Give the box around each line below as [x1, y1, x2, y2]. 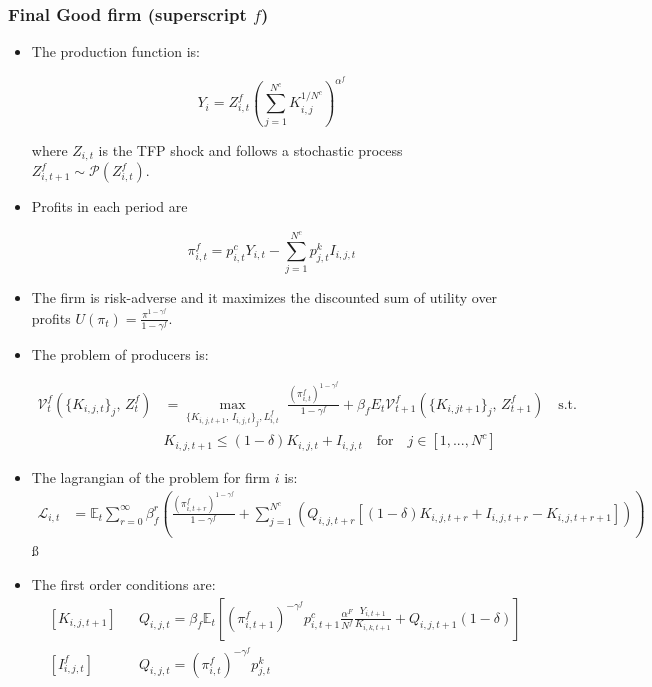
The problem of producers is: [31, 343, 209, 364]
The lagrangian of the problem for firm [31, 466, 270, 487]
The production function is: [31, 41, 200, 62]
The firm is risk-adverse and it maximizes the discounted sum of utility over [31, 287, 498, 308]
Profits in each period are [31, 196, 188, 217]
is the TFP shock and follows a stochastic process [98, 139, 403, 160]
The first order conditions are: [31, 573, 216, 594]
